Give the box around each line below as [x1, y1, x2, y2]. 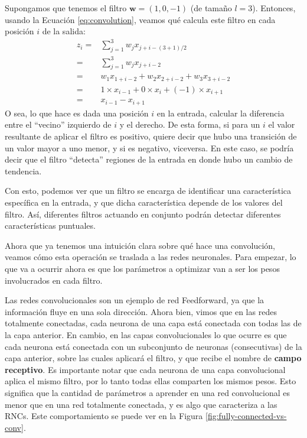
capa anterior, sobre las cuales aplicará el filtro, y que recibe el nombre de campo [5, 352, 302, 364]
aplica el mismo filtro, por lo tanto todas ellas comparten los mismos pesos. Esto [5, 375, 296, 387]
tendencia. [5, 164, 42, 177]
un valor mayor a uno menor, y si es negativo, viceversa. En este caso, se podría [5, 141, 294, 154]
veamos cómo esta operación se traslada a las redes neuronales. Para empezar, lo [5, 251, 296, 263]
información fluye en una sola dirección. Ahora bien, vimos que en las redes [5, 305, 277, 317]
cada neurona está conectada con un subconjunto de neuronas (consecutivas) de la [5, 340, 302, 352]
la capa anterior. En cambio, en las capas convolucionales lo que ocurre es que [5, 328, 287, 340]
